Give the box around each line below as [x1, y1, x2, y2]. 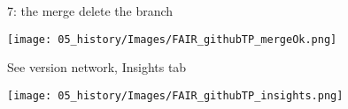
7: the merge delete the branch [7, 2, 174, 19]
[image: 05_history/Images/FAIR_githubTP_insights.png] [7, 89, 344, 102]
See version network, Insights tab [7, 58, 187, 76]
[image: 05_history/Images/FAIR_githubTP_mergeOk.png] [7, 33, 337, 46]
